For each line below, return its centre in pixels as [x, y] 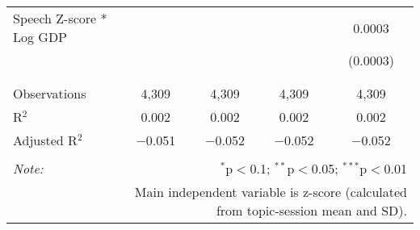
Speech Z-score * [60, 18]
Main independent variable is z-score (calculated [271, 192]
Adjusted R [45, 140]
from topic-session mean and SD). [311, 210]
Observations [50, 93]
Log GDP [40, 37]
